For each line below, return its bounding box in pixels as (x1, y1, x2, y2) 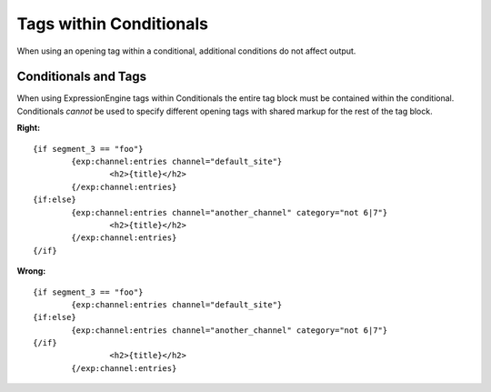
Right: (16, 123, 41, 134)
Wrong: (16, 266, 46, 276)
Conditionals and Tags (16, 69, 147, 85)
